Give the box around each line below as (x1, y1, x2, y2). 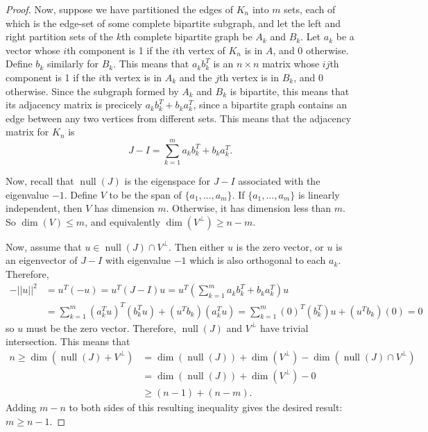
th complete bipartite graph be (121, 29, 252, 44)
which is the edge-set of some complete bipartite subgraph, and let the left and (6, 15, 341, 30)
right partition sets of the (6, 29, 114, 44)
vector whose (6, 42, 60, 57)
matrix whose (262, 56, 320, 71)
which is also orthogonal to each (189, 253, 326, 267)
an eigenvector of (6, 253, 78, 267)
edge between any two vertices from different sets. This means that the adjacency (6, 110, 352, 125)
